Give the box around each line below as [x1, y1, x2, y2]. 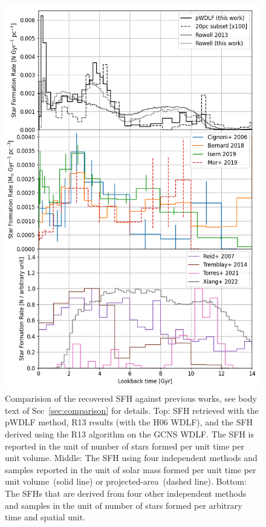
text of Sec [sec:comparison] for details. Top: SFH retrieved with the [5, 404, 259, 416]
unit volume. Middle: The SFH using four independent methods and [5, 451, 258, 464]
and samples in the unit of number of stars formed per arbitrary [5, 499, 242, 511]
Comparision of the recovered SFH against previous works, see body [5, 392, 257, 405]
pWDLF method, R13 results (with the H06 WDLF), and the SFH [5, 416, 253, 428]
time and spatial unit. [5, 511, 86, 523]
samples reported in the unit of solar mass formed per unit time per [5, 463, 256, 476]
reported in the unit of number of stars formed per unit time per [5, 439, 244, 452]
